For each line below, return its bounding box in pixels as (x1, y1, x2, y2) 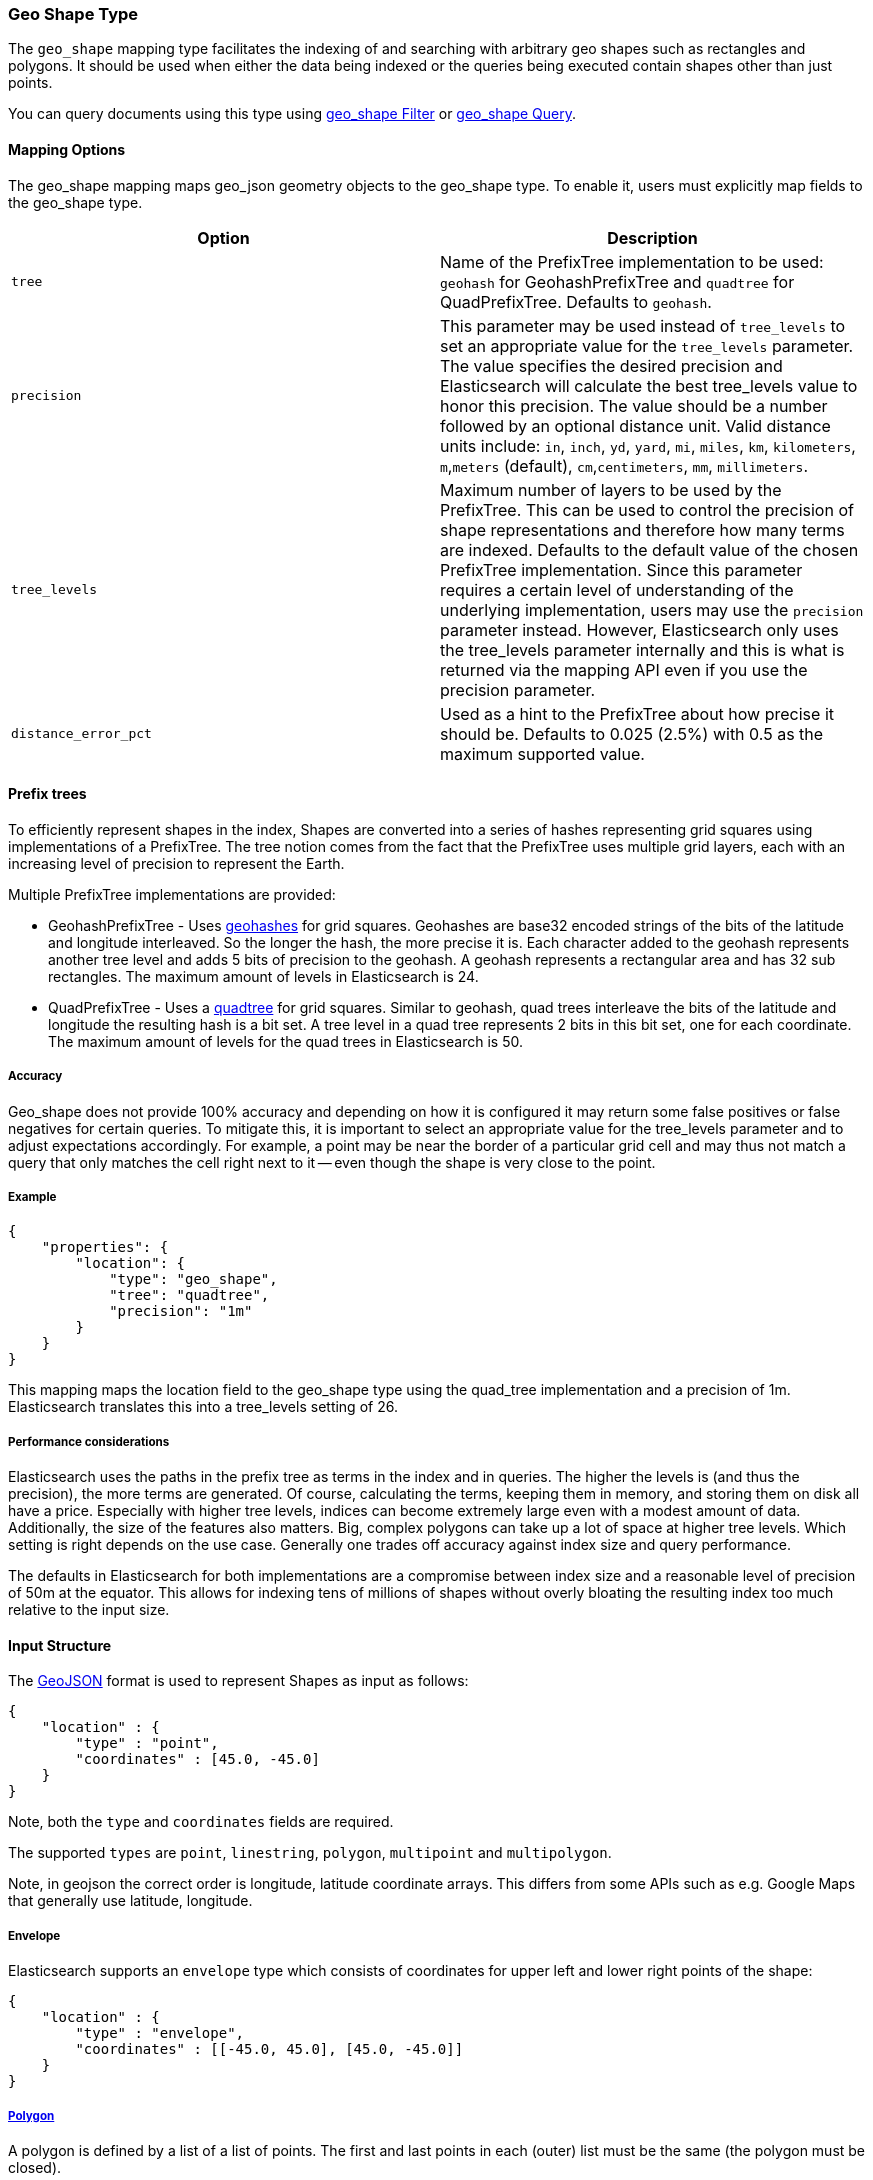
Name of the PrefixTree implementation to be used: (440, 251, 824, 272)
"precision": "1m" (109, 1303, 253, 1320)
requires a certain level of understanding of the (440, 579, 794, 600)
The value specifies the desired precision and (440, 355, 783, 376)
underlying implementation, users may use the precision (440, 599, 864, 620)
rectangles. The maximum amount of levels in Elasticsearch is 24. (48, 967, 479, 985)
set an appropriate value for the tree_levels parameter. (440, 335, 854, 356)
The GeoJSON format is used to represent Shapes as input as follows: (8, 1672, 469, 1690)
